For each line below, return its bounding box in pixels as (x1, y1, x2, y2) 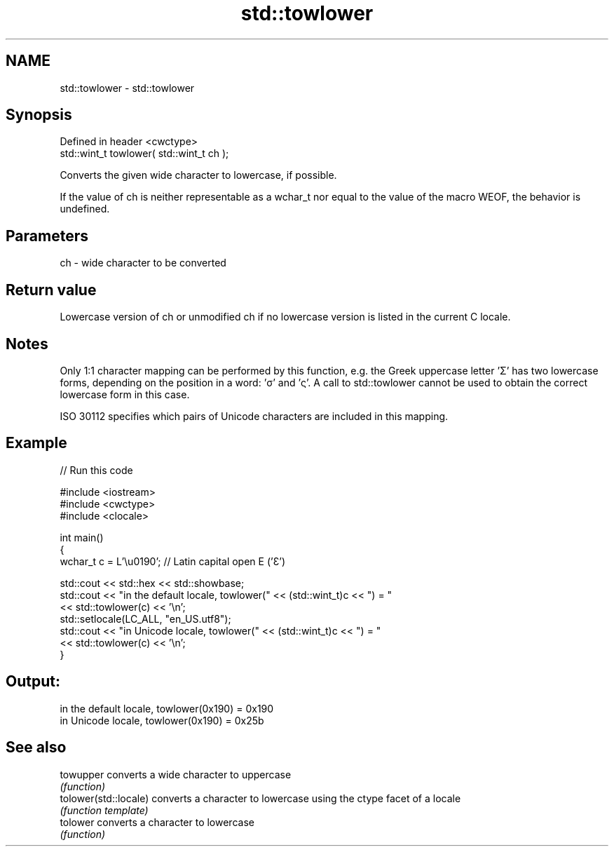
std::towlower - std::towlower (60, 81, 195, 94)
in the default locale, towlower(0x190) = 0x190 (60, 702, 274, 715)
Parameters (6, 226, 88, 245)
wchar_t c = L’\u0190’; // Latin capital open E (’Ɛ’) (60, 555, 286, 567)
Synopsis (6, 106, 72, 124)
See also (6, 738, 67, 757)
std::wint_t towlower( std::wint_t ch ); (60, 147, 229, 160)
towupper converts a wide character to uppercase (60, 768, 292, 780)
